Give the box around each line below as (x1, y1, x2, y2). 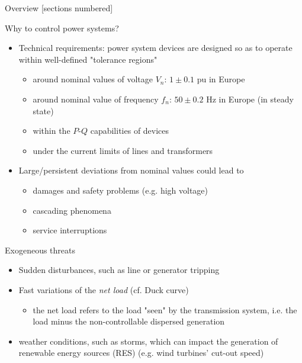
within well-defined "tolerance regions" (18, 53, 158, 65)
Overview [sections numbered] (5, 2, 113, 14)
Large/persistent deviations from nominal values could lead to (18, 164, 244, 176)
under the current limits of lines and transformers (33, 144, 213, 156)
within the (33, 124, 70, 137)
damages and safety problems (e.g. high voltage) (33, 184, 208, 196)
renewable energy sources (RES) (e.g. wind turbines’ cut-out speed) (18, 346, 264, 359)
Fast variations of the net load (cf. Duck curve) (18, 283, 189, 295)
